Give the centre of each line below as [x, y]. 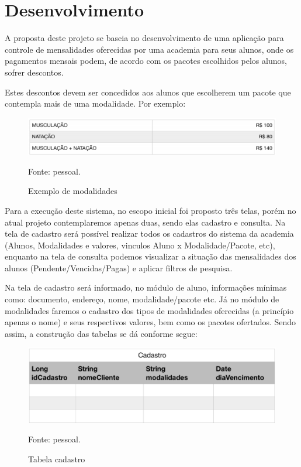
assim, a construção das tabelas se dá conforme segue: [101, 333]
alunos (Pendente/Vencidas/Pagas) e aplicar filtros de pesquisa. [119, 267]
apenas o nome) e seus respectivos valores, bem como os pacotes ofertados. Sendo [150, 322]
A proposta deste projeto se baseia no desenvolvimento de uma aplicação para [144, 38]
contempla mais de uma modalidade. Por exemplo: [95, 103]
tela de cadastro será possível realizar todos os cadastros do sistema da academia [149, 233]
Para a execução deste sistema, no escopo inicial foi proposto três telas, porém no [150, 210]
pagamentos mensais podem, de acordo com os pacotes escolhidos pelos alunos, [146, 61]
